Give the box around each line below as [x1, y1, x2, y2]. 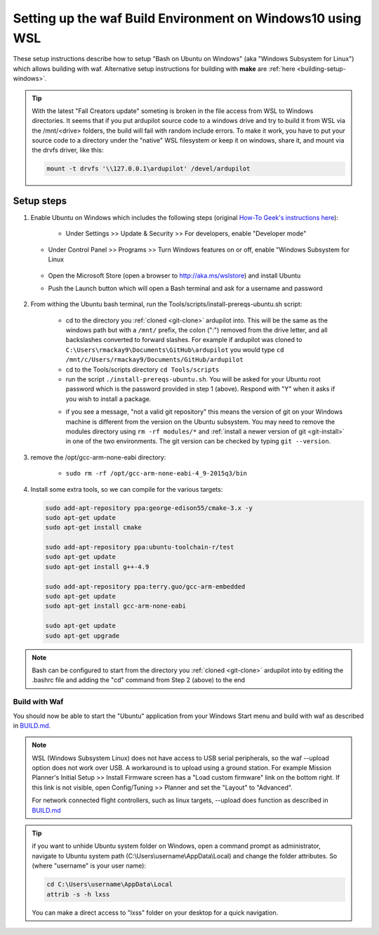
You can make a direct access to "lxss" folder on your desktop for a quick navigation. [32, 908, 279, 917]
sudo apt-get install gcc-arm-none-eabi [45, 602, 186, 610]
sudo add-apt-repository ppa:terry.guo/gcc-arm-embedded [45, 582, 246, 590]
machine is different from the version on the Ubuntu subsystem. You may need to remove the [65, 417, 335, 426]
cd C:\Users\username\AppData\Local [46, 880, 173, 889]
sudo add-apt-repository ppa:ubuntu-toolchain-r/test [45, 543, 234, 551]
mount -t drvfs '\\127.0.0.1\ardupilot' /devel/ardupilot [46, 165, 251, 173]
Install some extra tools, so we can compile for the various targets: [30, 485, 223, 493]
